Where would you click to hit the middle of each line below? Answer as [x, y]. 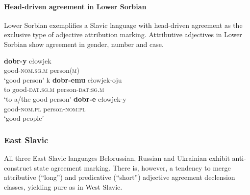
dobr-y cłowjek [28, 60]
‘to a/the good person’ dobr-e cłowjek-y [65, 98]
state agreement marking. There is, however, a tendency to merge [132, 167]
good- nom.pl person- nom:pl [45, 108]
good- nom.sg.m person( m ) [42, 70]
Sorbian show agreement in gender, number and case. [84, 44]
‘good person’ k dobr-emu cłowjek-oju [63, 79]
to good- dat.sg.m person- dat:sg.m [54, 89]
